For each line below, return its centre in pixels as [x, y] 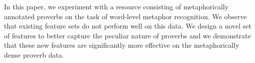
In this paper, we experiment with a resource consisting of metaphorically [116, 6]
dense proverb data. [34, 54]
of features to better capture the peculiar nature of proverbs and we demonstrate [127, 35]
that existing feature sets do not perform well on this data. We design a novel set [128, 26]
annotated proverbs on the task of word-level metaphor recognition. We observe [126, 16]
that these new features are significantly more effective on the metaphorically [122, 45]
